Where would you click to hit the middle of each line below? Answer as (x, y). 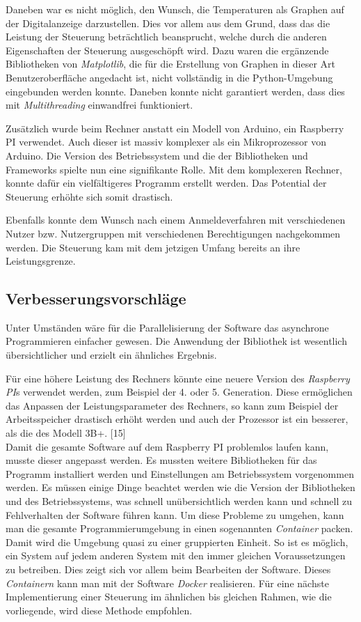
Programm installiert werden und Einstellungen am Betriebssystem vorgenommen (180, 473)
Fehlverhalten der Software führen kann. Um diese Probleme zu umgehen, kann (175, 514)
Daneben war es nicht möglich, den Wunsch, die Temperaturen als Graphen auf (175, 9)
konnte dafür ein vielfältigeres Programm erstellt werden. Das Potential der (166, 183)
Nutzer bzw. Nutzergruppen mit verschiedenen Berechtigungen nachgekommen (173, 233)
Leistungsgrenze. (41, 261)
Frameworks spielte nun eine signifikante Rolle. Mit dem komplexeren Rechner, (174, 169)
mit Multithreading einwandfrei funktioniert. (99, 105)
